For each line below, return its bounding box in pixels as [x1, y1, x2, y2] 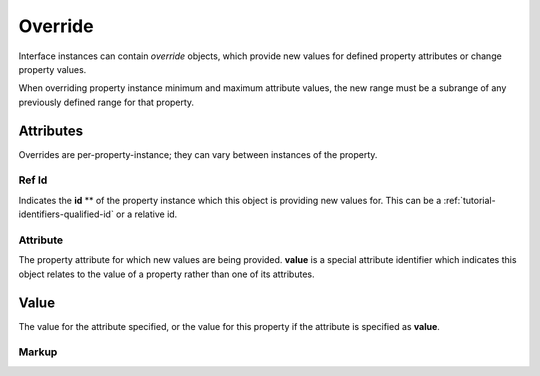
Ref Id [18, 173, 48, 187]
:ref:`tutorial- [443, 194, 496, 206]
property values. [18, 63, 87, 75]
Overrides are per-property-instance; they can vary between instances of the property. [18, 148, 378, 160]
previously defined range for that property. [18, 96, 195, 108]
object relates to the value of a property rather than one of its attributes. [18, 268, 315, 280]
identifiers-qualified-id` [18, 208, 114, 220]
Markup [18, 345, 58, 359]
